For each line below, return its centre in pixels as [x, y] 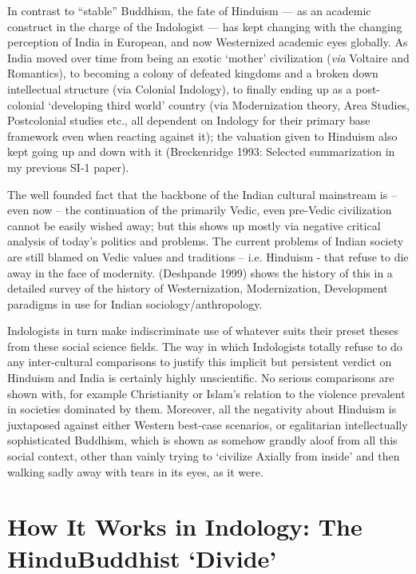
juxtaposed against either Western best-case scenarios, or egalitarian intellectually [208, 424]
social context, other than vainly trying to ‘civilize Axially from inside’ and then [204, 456]
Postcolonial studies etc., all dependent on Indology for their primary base [189, 120]
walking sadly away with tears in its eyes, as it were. [135, 471]
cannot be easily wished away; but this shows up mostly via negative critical [194, 225]
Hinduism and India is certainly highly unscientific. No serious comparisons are [201, 378]
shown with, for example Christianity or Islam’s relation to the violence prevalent [206, 393]
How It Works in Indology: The [185, 526]
